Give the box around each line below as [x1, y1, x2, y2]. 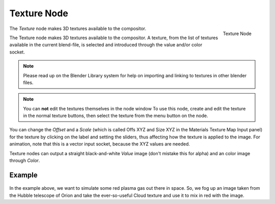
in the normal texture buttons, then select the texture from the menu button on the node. [23, 112, 208, 119]
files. [23, 79, 34, 85]
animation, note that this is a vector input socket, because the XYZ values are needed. [9, 141, 190, 147]
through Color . [9, 158, 40, 164]
